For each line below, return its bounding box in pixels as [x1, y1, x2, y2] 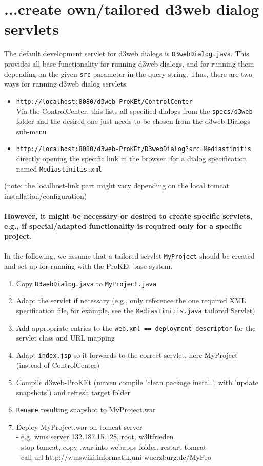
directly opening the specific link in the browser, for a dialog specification [16, 153, 247, 163]
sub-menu [16, 125, 47, 136]
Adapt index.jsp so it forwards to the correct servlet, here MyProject [16, 349, 238, 360]
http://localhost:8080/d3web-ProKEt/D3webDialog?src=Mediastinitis [16, 145, 251, 153]
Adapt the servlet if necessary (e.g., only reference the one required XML [16, 295, 246, 306]
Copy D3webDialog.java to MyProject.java [16, 278, 156, 288]
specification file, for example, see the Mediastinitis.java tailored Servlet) [16, 305, 255, 315]
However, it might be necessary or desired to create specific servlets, [4, 210, 252, 221]
